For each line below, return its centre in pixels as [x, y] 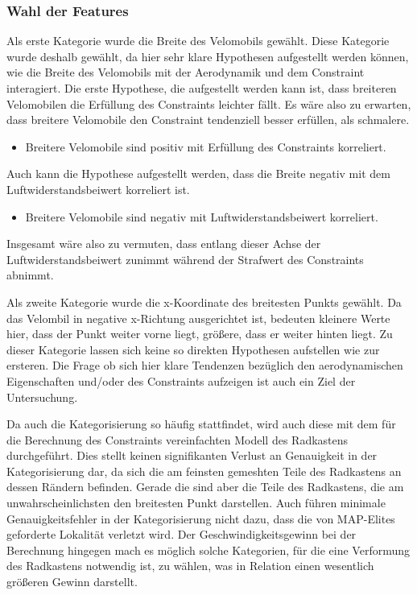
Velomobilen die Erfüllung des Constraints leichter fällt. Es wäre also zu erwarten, [209, 103]
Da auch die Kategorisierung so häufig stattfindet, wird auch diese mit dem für [201, 424]
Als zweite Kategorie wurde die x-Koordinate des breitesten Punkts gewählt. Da [204, 302]
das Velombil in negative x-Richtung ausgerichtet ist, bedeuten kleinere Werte [198, 318]
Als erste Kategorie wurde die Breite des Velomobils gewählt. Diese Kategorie [198, 41]
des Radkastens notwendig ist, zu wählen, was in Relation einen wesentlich [190, 566]
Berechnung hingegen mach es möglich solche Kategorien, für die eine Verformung [208, 550]
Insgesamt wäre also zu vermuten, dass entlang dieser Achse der [164, 244]
